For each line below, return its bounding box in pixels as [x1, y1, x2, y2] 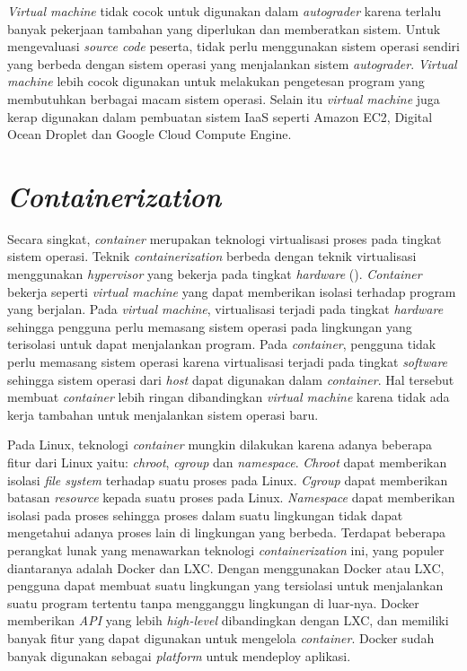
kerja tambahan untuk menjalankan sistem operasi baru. [7, 405, 319, 423]
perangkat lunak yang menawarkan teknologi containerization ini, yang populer [7, 540, 445, 559]
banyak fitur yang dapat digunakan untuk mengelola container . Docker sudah [7, 628, 435, 647]
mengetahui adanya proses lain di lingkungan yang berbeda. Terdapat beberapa [7, 523, 446, 542]
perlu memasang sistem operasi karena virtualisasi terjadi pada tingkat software [7, 353, 448, 371]
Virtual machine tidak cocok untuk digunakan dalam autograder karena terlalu [7, 2, 442, 20]
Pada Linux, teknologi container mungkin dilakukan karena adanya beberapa [7, 435, 432, 454]
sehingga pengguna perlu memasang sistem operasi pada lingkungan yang [7, 317, 412, 335]
